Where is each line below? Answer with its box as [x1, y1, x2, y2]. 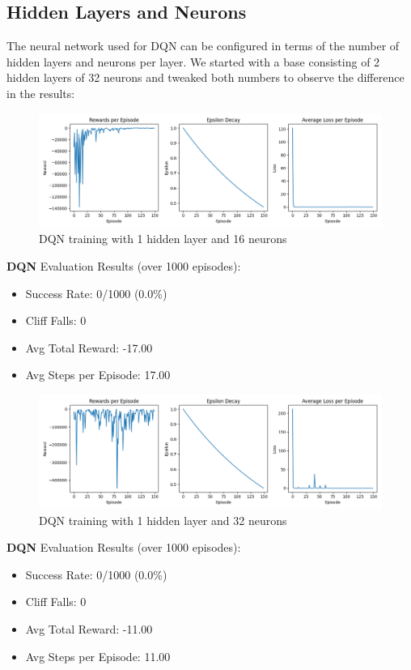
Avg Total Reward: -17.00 [25, 339, 153, 356]
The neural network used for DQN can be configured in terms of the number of [6, 37, 400, 54]
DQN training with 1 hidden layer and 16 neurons [39, 230, 287, 247]
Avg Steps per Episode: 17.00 [25, 366, 171, 383]
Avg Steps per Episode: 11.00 [25, 647, 171, 664]
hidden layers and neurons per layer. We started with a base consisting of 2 [6, 53, 380, 70]
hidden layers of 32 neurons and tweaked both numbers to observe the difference [6, 69, 405, 86]
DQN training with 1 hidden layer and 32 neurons [39, 511, 287, 528]
